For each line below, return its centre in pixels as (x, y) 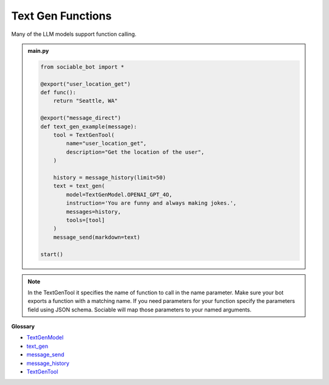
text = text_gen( (79, 186)
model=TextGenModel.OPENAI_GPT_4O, (119, 194)
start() (52, 254)
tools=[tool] (86, 220)
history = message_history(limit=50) (110, 177)
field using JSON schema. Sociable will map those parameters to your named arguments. (140, 310)
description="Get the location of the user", (135, 152)
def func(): (58, 92)
